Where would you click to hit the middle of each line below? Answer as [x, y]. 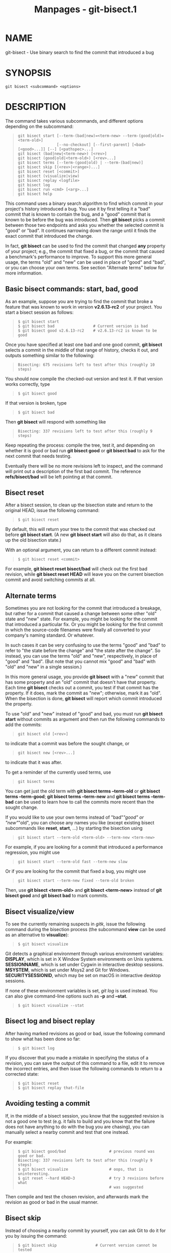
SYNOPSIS [28, 73]
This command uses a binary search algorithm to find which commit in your [84, 203]
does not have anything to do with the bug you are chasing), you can [77, 1127]
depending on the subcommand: [39, 126]
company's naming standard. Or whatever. [50, 635]
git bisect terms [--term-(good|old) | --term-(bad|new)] [80, 163]
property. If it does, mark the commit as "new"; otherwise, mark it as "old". [83, 693]
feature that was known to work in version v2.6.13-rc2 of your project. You [83, 307]
